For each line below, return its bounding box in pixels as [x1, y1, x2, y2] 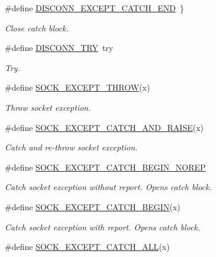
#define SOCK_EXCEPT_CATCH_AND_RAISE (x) [5, 121, 204, 133]
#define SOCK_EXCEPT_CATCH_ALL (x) [5, 240, 170, 253]
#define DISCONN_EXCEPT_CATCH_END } [5, 2, 184, 14]
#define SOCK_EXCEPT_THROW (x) [5, 81, 150, 94]
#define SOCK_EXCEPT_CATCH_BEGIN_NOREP [5, 160, 206, 173]
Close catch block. [5, 21, 69, 34]
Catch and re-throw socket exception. [5, 141, 138, 153]
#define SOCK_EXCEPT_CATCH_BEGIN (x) [5, 200, 180, 213]
